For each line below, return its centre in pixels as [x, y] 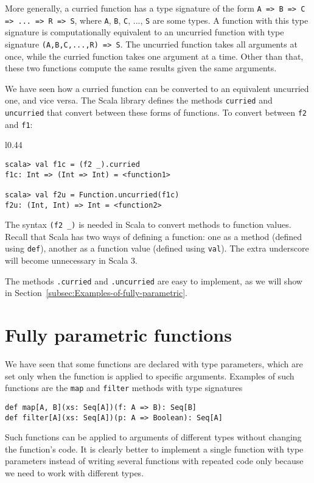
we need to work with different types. [75, 473]
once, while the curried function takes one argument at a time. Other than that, [154, 56]
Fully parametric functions [118, 335]
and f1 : [19, 124]
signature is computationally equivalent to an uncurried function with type [145, 32]
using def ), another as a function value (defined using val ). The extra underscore [157, 248]
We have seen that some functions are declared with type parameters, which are [154, 364]
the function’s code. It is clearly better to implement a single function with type [154, 449]
